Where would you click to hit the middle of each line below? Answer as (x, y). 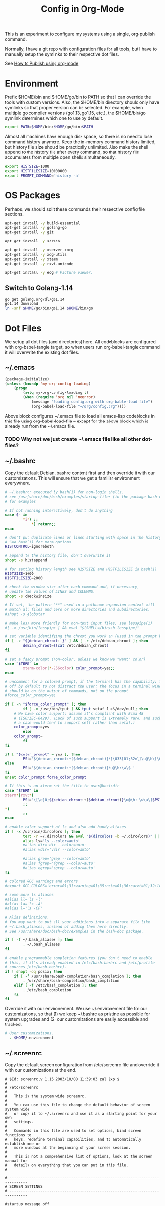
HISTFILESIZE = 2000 (24, 578)
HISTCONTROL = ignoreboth (29, 547)
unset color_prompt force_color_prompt (46, 777)
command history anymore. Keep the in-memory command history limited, (80, 142)
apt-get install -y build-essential (42, 223)
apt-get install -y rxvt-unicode (39, 264)
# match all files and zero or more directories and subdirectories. (78, 609)
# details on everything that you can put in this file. (67, 1165)
